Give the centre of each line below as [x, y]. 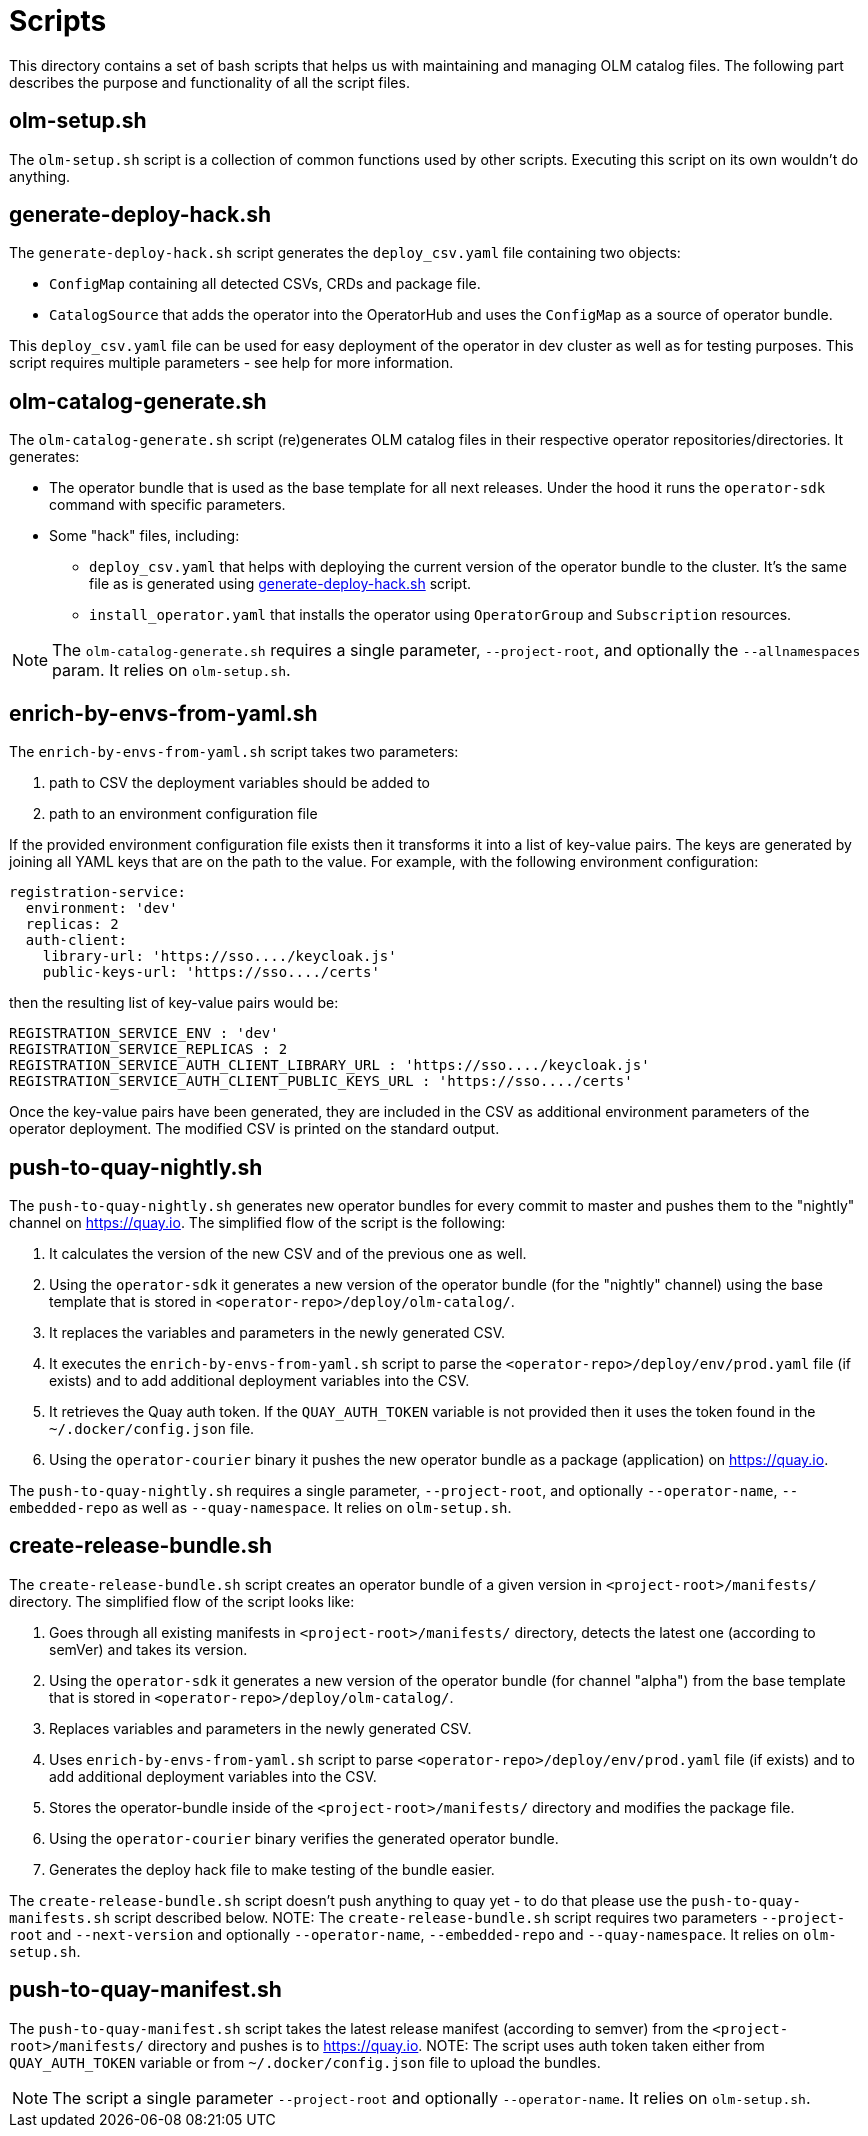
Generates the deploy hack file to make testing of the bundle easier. [272, 1869]
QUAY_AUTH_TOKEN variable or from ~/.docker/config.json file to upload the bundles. [305, 2062]
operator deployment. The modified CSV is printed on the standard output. [254, 1129]
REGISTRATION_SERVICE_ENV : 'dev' [144, 1033]
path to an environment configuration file [183, 814]
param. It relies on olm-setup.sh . [171, 670]
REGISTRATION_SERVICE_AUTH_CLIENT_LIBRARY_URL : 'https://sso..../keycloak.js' [329, 1065]
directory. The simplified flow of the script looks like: [182, 1601]
